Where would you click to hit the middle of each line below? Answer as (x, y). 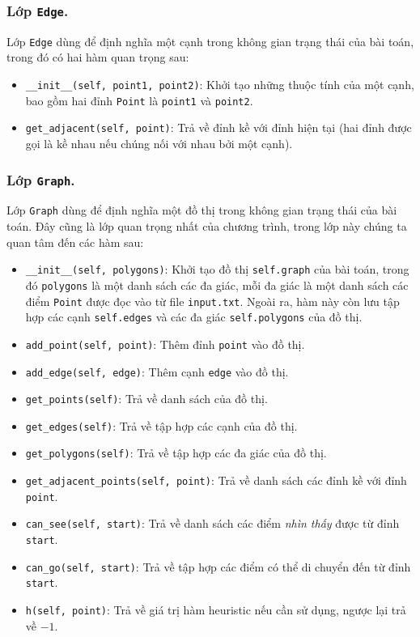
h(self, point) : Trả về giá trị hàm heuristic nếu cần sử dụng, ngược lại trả (216, 610)
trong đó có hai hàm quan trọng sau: (98, 57)
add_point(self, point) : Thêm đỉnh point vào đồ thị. (165, 344)
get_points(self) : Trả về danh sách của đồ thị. (146, 399)
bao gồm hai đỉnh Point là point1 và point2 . (139, 100)
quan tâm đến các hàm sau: (75, 242)
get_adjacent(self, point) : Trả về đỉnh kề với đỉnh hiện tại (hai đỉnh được (218, 127)
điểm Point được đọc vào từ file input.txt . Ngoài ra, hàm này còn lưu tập (212, 301)
